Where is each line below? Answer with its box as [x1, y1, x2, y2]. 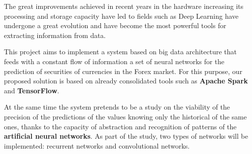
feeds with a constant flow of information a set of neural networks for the [4, 56, 224, 66]
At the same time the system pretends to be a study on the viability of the [4, 102, 230, 112]
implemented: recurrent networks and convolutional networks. [4, 140, 190, 151]
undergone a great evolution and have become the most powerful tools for [4, 20, 226, 31]
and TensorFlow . [4, 85, 60, 95]
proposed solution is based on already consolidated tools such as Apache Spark [4, 76, 248, 86]
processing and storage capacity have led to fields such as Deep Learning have [4, 10, 239, 21]
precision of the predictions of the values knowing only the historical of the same [4, 111, 247, 121]
